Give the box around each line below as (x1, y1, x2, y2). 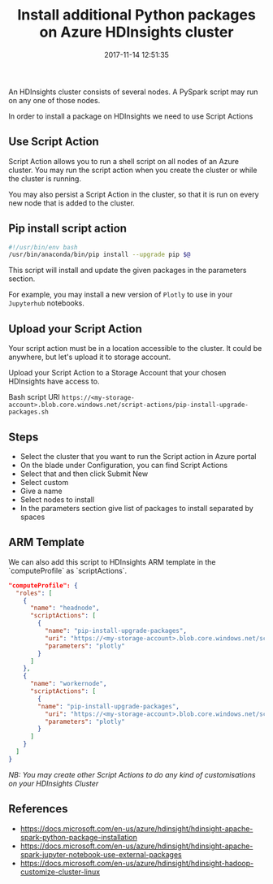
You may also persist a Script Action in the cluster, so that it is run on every (8, 189, 259, 199)
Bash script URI (8, 392, 61, 402)
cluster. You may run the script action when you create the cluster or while (8, 165, 258, 175)
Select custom (19, 477, 69, 487)
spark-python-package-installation (19, 832, 138, 842)
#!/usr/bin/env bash (8, 243, 79, 251)
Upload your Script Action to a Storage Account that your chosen (8, 368, 227, 378)
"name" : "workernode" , (29, 680, 107, 688)
